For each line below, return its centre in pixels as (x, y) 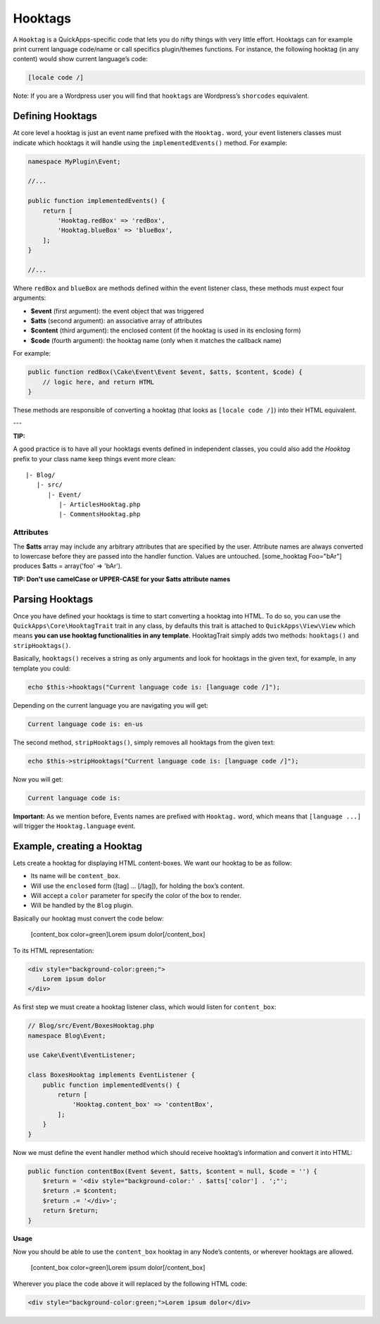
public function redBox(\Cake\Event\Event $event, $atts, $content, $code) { (165, 372)
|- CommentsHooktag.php (100, 514)
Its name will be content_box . (76, 876)
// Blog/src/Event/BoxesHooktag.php (91, 1026)
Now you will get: (38, 779)
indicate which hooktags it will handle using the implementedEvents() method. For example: (150, 143)
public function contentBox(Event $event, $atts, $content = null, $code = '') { (173, 1171)
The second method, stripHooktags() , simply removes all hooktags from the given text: (144, 742)
